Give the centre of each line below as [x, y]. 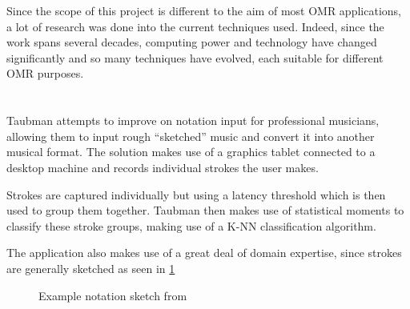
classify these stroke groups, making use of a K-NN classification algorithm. [191, 225]
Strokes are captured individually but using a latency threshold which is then [196, 194]
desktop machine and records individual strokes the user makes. [163, 167]
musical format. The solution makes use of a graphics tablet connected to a [191, 152]
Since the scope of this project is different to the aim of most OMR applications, [204, 10]
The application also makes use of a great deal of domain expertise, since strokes [204, 253]
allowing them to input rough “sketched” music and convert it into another [191, 136]
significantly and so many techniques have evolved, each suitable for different [195, 57]
